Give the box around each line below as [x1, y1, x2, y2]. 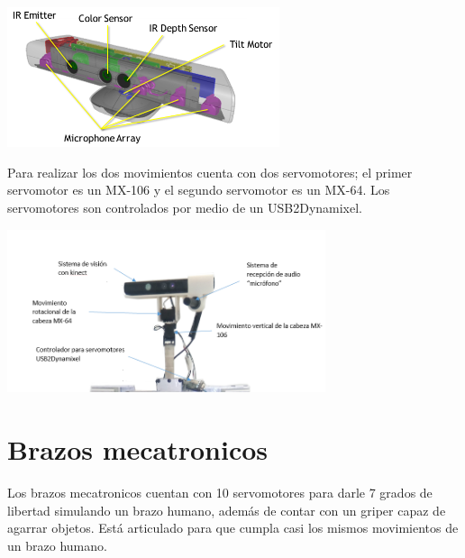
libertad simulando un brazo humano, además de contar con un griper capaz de [7, 500, 446, 519]
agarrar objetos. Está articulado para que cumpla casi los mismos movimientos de [7, 518, 459, 537]
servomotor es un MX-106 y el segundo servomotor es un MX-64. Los [7, 180, 390, 199]
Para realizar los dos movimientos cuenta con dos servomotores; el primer [7, 162, 413, 181]
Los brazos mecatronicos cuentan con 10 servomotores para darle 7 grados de [7, 483, 433, 502]
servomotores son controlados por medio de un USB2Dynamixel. [7, 197, 363, 216]
